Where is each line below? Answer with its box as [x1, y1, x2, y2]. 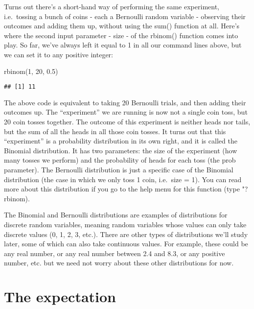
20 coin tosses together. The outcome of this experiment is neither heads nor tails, [4, 117, 251, 126]
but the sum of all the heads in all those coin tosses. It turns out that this [4, 126, 226, 136]
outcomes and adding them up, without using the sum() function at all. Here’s [4, 21, 240, 31]
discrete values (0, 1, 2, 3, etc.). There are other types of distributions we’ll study [4, 229, 248, 239]
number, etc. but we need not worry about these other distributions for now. [4, 258, 234, 268]
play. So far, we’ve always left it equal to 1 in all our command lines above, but [4, 40, 242, 50]
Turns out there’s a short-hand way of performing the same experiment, [4, 1, 219, 11]
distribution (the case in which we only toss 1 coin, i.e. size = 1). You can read [4, 174, 242, 184]
